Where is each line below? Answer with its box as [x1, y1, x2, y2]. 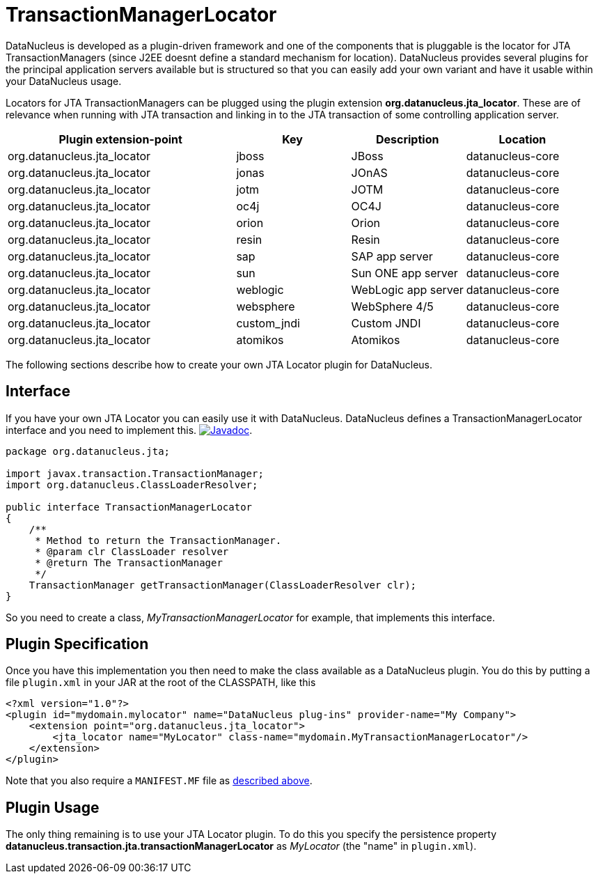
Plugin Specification [6, 635, 149, 653]
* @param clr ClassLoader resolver [35, 545, 229, 557]
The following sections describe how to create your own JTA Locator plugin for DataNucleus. [6, 358, 433, 371]
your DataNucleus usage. [6, 75, 122, 87]
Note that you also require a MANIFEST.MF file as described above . [6, 775, 313, 787]
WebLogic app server [351, 282, 464, 297]
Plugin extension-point [58, 132, 182, 146]
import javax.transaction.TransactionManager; [6, 467, 264, 479]
